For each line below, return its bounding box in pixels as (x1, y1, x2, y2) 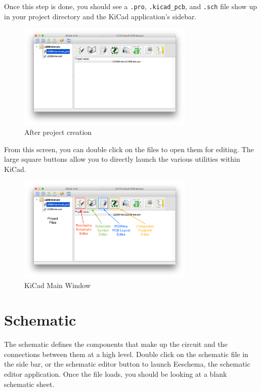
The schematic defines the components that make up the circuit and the (4, 339, 228, 349)
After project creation (24, 127, 92, 137)
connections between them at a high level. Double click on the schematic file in (4, 348, 248, 359)
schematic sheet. (4, 378, 55, 389)
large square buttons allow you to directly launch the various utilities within (4, 154, 240, 164)
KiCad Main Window (24, 279, 91, 290)
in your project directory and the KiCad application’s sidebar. (4, 11, 197, 21)
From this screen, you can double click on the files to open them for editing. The (4, 144, 254, 154)
